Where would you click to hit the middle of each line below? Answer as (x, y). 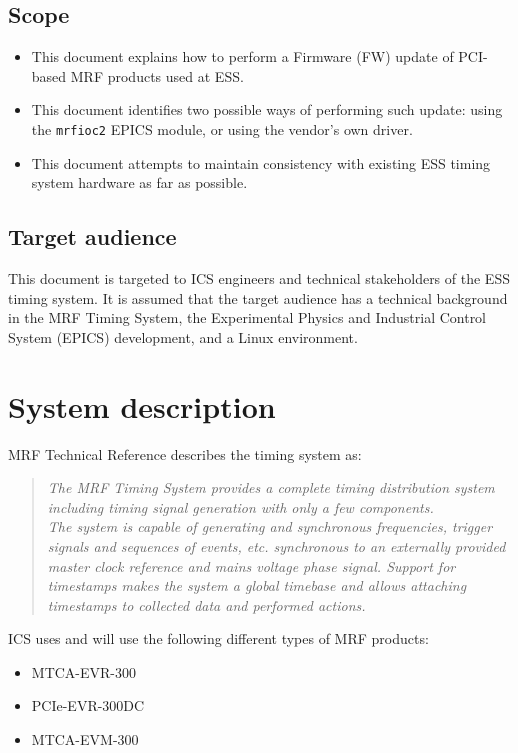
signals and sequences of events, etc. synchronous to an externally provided (276, 545)
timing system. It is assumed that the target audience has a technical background (258, 297)
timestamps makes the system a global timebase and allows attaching (257, 585)
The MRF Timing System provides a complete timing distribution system (271, 487)
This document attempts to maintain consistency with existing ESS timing (261, 162)
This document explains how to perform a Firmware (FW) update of (242, 56)
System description (142, 405)
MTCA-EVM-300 (85, 739)
